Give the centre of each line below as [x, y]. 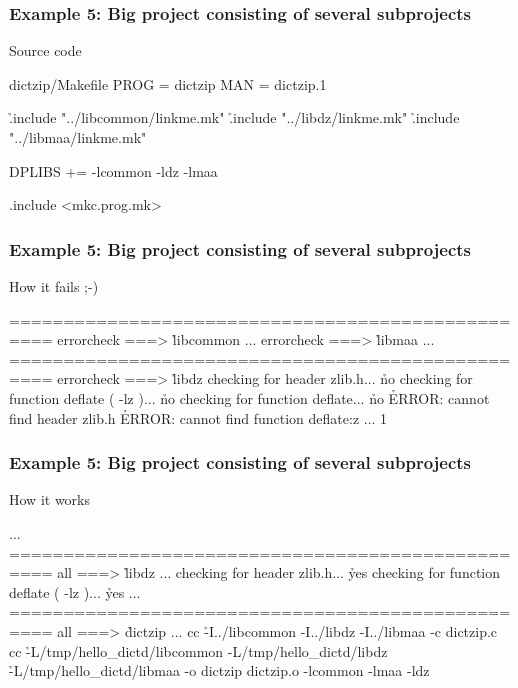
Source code [45, 50]
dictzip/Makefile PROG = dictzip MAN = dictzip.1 [168, 83]
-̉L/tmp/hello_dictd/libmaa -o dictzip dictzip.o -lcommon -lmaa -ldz [219, 670]
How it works [49, 499]
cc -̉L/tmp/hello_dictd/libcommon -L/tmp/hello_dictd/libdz [198, 650]
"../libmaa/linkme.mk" [78, 137]
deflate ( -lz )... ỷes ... [75, 591]
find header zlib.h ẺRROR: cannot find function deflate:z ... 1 [198, 417]
